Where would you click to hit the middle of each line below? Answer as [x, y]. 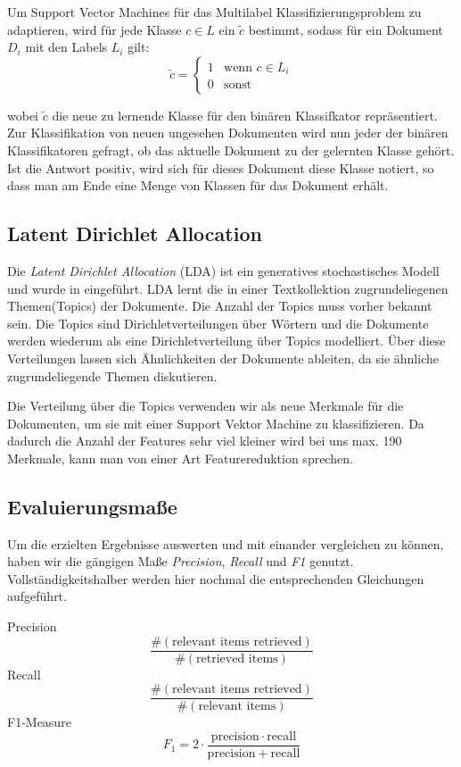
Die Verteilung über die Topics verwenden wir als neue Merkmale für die [206, 406]
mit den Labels [66, 47]
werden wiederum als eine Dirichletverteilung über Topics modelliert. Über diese [226, 341]
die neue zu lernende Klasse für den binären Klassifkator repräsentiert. [245, 115]
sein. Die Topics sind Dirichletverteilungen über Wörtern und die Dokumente [218, 323]
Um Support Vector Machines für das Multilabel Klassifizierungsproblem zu [214, 12]
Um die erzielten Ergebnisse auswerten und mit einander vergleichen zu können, [226, 543]
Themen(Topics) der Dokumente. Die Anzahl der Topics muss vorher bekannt [220, 306]
